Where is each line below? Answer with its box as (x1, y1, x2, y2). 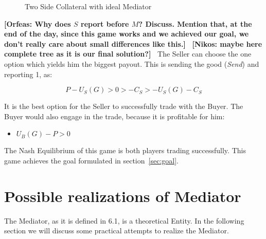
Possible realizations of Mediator (4, 185, 241, 206)
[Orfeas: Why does (4, 18, 71, 29)
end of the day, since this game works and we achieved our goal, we (4, 28, 249, 39)
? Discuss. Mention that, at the (138, 18, 252, 29)
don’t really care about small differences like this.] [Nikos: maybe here (4, 38, 262, 49)
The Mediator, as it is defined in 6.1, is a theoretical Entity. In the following (4, 215, 244, 226)
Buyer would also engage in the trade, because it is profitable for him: (4, 111, 225, 121)
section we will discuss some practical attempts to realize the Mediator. (4, 225, 229, 236)
